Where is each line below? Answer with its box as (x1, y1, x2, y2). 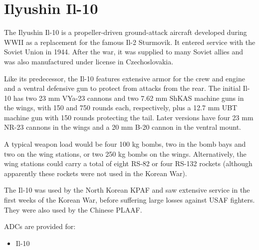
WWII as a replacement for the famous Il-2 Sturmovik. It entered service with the (4, 36, 256, 47)
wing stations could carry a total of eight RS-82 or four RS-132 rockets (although (4, 158, 253, 169)
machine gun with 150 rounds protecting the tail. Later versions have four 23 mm (4, 112, 254, 122)
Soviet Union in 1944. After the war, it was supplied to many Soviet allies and (4, 46, 244, 57)
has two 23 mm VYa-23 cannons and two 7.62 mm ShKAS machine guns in (13, 92, 244, 103)
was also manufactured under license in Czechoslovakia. (4, 56, 174, 66)
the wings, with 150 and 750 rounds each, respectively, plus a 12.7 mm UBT (4, 102, 238, 113)
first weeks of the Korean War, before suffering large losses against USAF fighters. (4, 195, 255, 205)
